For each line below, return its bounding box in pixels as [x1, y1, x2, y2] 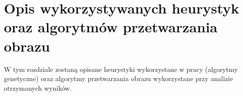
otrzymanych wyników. [4, 82, 72, 93]
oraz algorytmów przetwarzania [4, 17, 218, 37]
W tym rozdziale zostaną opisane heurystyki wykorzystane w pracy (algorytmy [4, 64, 238, 74]
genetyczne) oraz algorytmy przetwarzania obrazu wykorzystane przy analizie [4, 73, 233, 83]
